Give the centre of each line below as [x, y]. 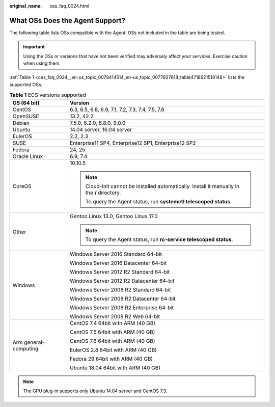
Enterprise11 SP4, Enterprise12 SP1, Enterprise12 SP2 [133, 143]
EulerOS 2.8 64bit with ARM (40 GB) [113, 350]
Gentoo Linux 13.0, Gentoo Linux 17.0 [114, 216]
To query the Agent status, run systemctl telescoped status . [158, 201]
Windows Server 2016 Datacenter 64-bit [118, 263]
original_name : [26, 6]
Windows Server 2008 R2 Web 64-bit [115, 316]
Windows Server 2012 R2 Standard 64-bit [120, 272]
